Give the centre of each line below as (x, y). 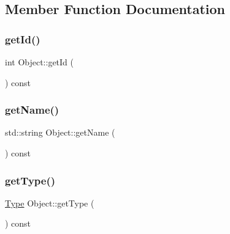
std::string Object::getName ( (60, 132)
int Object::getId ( (40, 62)
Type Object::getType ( (50, 203)
